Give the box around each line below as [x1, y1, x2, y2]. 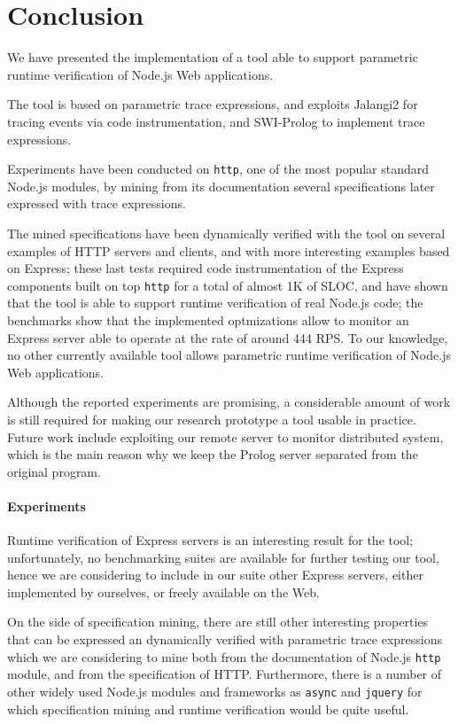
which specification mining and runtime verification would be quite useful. [7, 699, 409, 718]
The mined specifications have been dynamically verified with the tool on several [7, 223, 446, 242]
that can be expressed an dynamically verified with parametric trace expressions [7, 630, 442, 649]
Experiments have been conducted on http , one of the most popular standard [7, 160, 430, 178]
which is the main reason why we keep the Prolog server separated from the [7, 445, 418, 463]
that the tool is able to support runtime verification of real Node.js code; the [7, 293, 423, 312]
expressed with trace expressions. [7, 194, 186, 213]
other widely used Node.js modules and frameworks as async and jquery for [7, 681, 423, 700]
